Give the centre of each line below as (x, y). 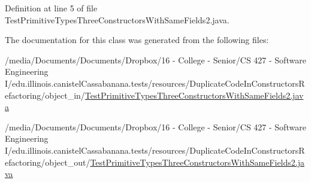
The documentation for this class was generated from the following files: (137, 40)
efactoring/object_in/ (45, 95)
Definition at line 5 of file (51, 8)
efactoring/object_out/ (48, 162)
